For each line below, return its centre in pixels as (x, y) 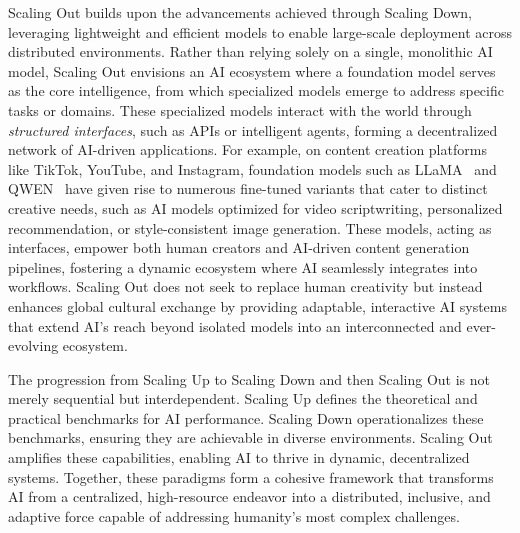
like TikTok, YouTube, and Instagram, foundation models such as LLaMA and (252, 168)
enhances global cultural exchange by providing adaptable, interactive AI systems (257, 305)
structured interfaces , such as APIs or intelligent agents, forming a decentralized (253, 129)
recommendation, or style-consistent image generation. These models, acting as (250, 227)
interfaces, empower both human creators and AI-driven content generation (239, 247)
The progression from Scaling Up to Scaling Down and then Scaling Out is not (249, 378)
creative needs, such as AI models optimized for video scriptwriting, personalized (255, 207)
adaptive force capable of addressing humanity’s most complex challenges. (234, 515)
